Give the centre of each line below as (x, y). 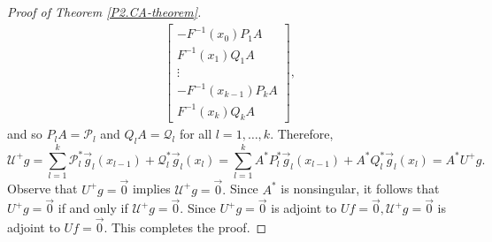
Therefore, (305, 134)
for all (196, 134)
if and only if (93, 208)
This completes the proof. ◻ (189, 227)
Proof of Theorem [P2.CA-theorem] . (104, 11)
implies (151, 189)
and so (25, 134)
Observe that (42, 189)
